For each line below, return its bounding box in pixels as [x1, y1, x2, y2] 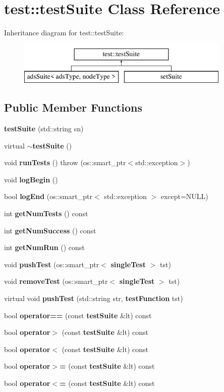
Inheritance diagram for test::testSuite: [4, 27, 124, 38]
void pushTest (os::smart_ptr [4, 259, 99, 269]
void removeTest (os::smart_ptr [4, 276, 108, 286]
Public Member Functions [4, 100, 142, 115]
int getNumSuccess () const [4, 225, 96, 235]
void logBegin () [4, 174, 58, 184]
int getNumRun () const [4, 242, 85, 253]
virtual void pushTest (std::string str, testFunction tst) [4, 293, 183, 304]
